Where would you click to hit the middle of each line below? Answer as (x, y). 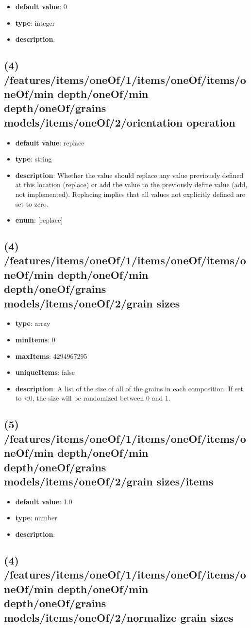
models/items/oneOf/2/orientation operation (120, 122)
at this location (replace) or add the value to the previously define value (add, (131, 185)
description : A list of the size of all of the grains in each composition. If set (129, 388)
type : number (36, 518)
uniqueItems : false (45, 372)
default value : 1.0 (44, 501)
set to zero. (32, 203)
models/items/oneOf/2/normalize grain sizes (119, 617)
